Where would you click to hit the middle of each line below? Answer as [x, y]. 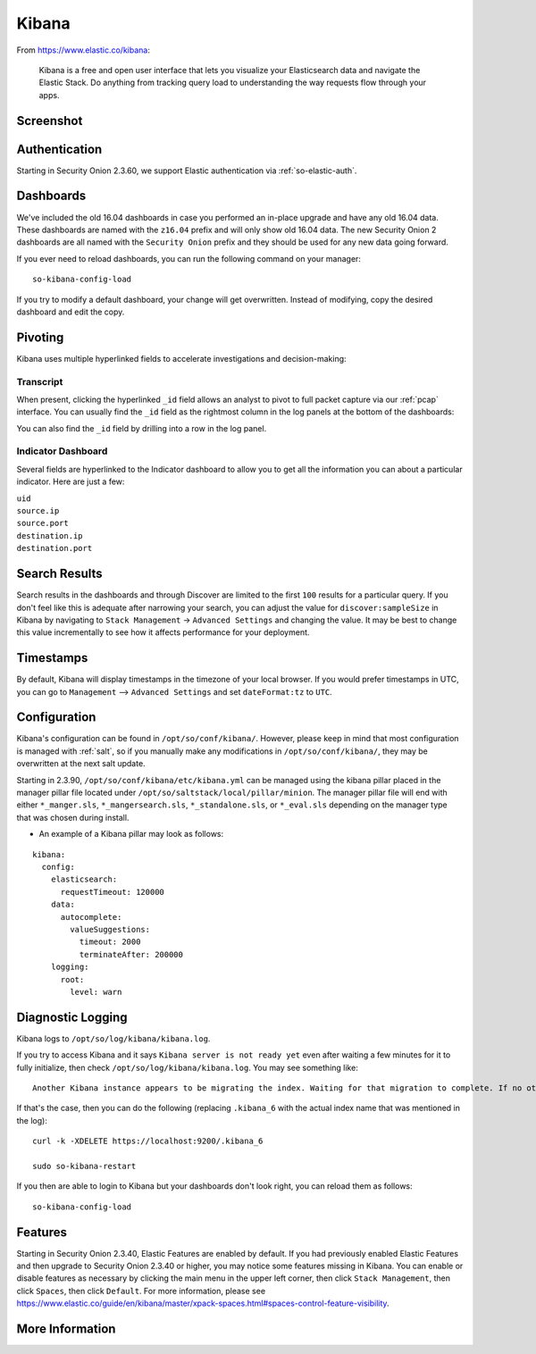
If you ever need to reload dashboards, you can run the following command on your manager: [189, 258]
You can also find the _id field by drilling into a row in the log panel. [142, 428]
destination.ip [50, 535]
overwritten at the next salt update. [81, 764]
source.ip [38, 511]
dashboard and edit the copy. [71, 312]
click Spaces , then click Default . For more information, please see [141, 1291]
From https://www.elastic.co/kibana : [84, 50]
